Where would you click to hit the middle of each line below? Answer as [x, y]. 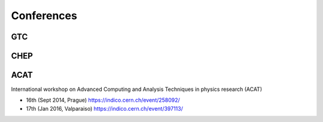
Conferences [44, 16]
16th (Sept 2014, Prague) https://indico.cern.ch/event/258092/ [103, 100]
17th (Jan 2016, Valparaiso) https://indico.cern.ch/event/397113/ [105, 108]
